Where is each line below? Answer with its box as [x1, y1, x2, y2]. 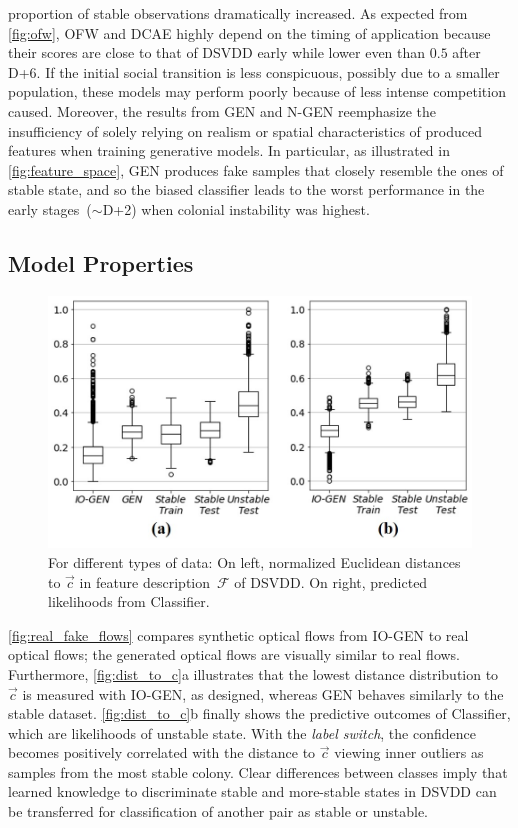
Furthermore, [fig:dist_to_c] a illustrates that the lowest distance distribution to [8, 663, 499, 684]
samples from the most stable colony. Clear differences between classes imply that [8, 761, 508, 782]
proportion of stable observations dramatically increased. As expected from [8, 3, 468, 23]
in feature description [79, 571, 211, 592]
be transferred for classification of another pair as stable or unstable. [8, 801, 428, 822]
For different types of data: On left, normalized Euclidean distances [48, 551, 461, 572]
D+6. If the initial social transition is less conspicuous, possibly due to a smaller [8, 61, 500, 82]
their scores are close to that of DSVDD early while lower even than [8, 42, 426, 63]
